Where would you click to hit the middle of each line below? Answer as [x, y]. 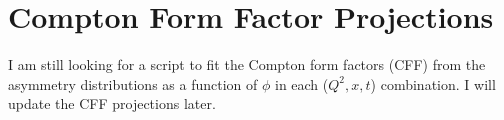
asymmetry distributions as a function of [133, 83]
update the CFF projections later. [112, 103]
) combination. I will [433, 83]
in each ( [301, 83]
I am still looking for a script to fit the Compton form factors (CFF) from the [247, 64]
